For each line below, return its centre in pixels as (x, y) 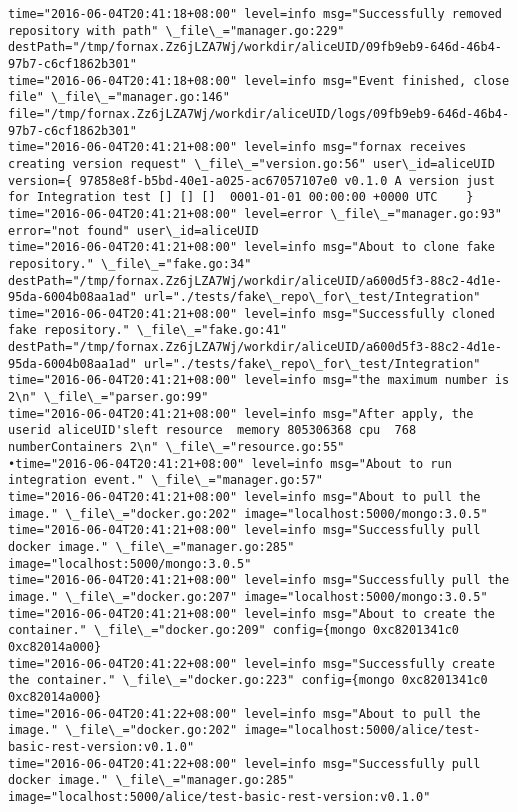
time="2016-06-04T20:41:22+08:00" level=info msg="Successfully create (251, 663)
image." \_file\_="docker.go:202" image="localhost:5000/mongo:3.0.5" (248, 513)
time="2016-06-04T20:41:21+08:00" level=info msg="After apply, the (241, 413)
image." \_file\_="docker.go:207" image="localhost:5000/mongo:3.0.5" (248, 596)
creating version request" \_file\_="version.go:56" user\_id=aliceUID (251, 163)
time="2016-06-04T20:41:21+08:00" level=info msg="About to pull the (244, 497)
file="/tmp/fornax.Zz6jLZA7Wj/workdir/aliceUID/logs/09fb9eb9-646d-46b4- (259, 113)
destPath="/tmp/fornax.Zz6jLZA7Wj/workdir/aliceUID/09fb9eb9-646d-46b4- (255, 47)
